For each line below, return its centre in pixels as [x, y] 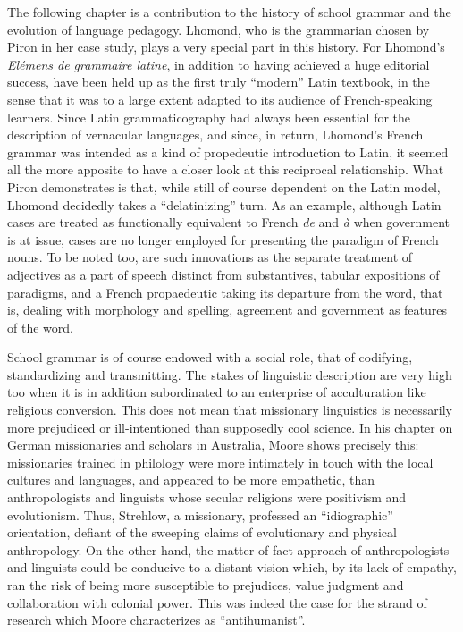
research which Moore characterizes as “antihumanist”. [156, 620]
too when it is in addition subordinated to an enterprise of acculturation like [217, 392]
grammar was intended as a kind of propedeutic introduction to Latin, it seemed [228, 152]
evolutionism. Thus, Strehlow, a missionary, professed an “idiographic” [200, 514]
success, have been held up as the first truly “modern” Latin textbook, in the [219, 82]
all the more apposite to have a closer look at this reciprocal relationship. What [226, 169]
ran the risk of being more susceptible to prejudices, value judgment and [206, 585]
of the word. [40, 327]
